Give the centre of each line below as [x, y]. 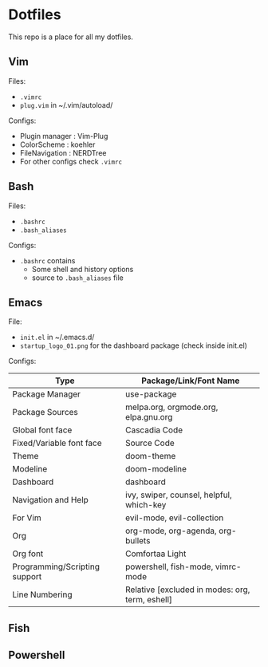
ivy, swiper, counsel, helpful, [179, 495]
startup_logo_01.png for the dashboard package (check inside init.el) [133, 345]
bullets [138, 541]
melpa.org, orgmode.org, [171, 407]
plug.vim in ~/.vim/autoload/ [66, 105]
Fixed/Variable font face [57, 443]
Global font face [42, 430]
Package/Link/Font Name [191, 381]
